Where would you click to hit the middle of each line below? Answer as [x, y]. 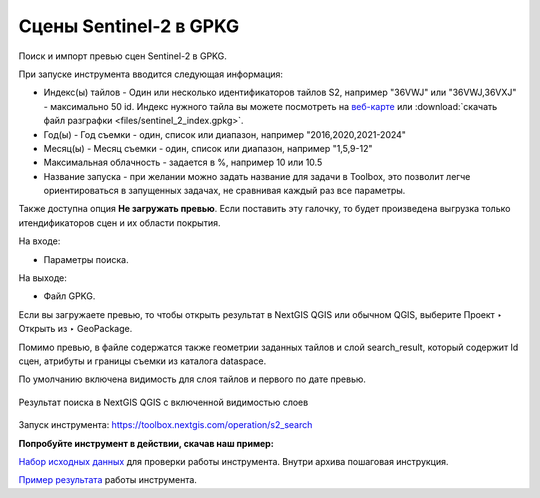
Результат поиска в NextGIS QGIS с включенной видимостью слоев [163, 402]
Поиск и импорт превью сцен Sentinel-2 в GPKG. [122, 56]
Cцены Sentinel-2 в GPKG [129, 26]
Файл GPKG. [69, 296]
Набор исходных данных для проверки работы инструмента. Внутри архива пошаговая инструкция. [233, 461]
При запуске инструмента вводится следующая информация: [151, 74]
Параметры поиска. [86, 259]
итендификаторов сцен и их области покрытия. [119, 222]
